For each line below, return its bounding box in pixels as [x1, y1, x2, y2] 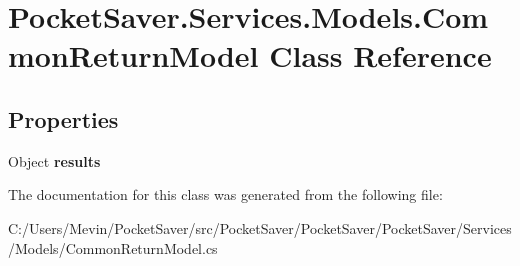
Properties [8, 103, 119, 134]
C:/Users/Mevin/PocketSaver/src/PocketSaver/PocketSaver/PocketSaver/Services [8, 217, 512, 238]
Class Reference [269, 35, 492, 76]
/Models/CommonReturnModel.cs [8, 237, 218, 258]
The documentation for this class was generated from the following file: [8, 184, 443, 205]
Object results [8, 150, 101, 171]
